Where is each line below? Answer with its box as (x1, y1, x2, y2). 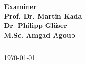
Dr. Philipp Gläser (4, 20, 67, 30)
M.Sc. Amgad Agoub (4, 29, 75, 39)
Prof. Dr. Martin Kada (4, 11, 82, 21)
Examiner (4, 1, 37, 11)
